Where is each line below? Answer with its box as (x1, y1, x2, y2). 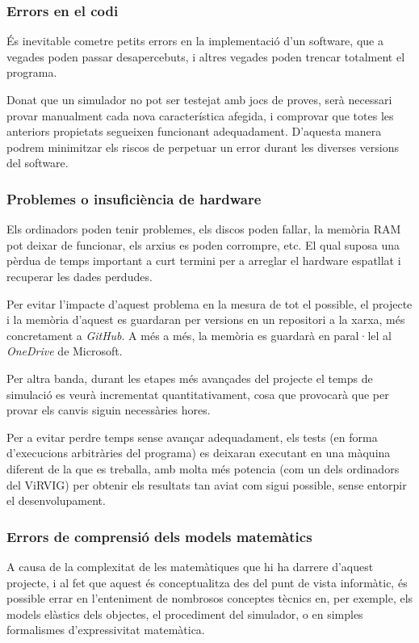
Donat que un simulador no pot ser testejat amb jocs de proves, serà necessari (6, 91, 392, 107)
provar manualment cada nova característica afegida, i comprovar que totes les (6, 107, 394, 124)
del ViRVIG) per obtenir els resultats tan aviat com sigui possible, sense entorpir (6, 476, 407, 493)
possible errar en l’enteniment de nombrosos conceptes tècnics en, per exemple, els (6, 590, 413, 607)
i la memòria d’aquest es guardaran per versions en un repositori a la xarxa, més (6, 311, 405, 328)
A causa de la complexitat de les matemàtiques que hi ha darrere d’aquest (6, 557, 374, 574)
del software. (6, 154, 69, 171)
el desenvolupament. (6, 492, 106, 509)
